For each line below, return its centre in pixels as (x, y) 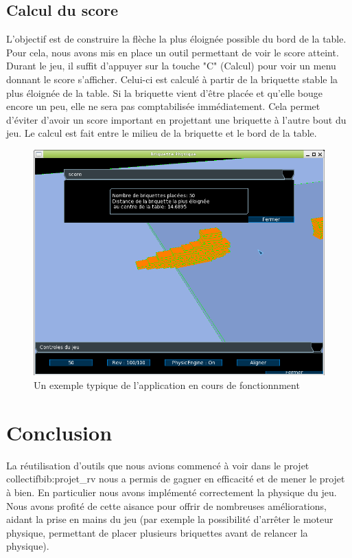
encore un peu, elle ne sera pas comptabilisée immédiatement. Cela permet (163, 106)
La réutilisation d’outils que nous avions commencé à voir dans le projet (158, 465)
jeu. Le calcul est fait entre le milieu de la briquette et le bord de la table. (162, 133)
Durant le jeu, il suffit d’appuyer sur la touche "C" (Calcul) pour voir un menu (171, 66)
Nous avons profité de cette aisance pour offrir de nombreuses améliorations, (166, 505)
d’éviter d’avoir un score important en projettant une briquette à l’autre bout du (176, 119)
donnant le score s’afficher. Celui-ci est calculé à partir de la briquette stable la (172, 79)
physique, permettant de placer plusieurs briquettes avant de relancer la (157, 532)
